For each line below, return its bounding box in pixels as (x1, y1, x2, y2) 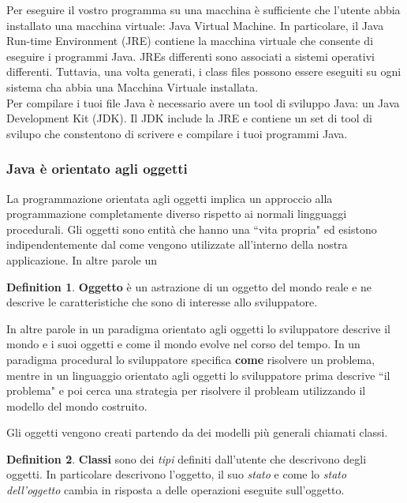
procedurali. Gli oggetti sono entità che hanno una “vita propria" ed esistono (6, 220, 377, 237)
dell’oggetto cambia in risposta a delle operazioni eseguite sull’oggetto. (6, 482, 345, 498)
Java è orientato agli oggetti (6, 159, 188, 178)
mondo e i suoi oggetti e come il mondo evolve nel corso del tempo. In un (6, 336, 360, 352)
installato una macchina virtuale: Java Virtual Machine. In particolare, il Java (6, 17, 384, 33)
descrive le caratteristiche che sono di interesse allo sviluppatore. (6, 294, 318, 310)
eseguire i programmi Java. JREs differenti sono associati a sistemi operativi (6, 47, 375, 64)
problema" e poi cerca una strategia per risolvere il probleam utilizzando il (6, 382, 366, 399)
